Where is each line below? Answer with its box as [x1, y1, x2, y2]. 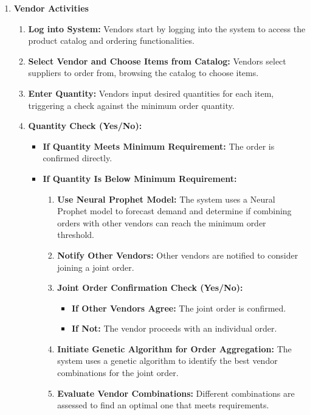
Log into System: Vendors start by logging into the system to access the [28, 22, 306, 35]
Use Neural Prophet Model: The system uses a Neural [57, 192, 275, 205]
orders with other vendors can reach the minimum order [57, 216, 266, 229]
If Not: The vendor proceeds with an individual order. [71, 322, 277, 335]
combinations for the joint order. [57, 366, 179, 379]
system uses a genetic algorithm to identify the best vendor [57, 354, 278, 367]
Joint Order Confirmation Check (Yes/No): [57, 281, 243, 294]
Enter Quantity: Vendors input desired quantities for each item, [28, 86, 274, 99]
